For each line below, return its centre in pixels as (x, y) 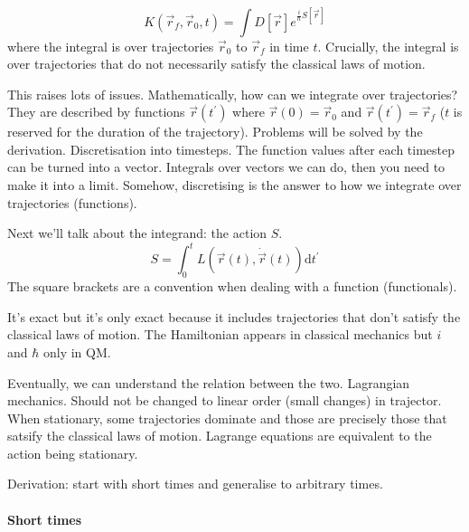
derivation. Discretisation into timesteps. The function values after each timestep (231, 149)
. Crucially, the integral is (388, 46)
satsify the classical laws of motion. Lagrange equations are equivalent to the (220, 436)
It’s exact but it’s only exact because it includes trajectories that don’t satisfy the (234, 316)
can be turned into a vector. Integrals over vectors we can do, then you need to (226, 167)
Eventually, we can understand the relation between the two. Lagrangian (209, 382)
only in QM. (77, 351)
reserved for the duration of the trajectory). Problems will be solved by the (215, 132)
